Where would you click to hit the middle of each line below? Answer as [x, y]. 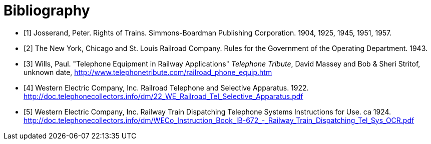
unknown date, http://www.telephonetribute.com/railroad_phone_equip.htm [148, 72]
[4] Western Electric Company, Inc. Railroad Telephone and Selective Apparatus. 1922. [166, 87]
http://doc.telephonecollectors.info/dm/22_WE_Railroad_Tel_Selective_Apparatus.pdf [163, 96]
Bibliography [47, 10]
